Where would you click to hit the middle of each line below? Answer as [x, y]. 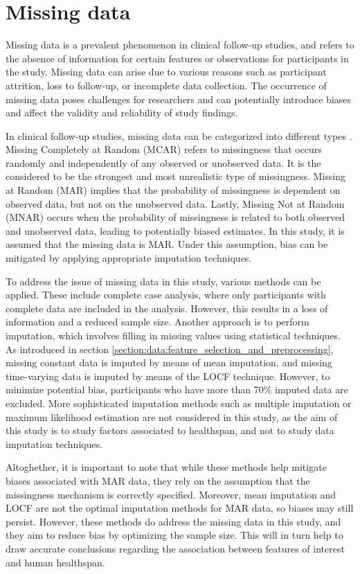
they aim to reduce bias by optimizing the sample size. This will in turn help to [174, 535]
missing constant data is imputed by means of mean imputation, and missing [169, 362]
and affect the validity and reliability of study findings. [122, 113]
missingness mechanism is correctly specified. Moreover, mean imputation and [171, 494]
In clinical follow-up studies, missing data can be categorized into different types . [179, 135]
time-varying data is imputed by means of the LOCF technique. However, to [168, 376]
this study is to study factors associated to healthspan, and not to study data [170, 430]
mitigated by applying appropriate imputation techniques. [129, 258]
